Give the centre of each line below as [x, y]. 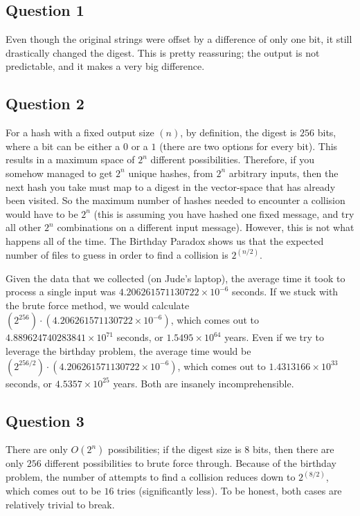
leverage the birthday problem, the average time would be [128, 350]
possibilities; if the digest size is [175, 449]
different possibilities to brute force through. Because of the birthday [190, 463]
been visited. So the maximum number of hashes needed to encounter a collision [175, 200]
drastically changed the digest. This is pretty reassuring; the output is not [163, 52]
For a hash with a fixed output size [80, 132]
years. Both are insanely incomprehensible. [204, 383]
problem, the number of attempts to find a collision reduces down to [151, 477]
